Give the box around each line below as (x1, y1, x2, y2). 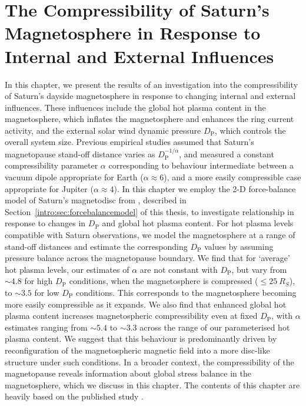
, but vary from (231, 263, 287, 275)
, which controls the (215, 124, 286, 136)
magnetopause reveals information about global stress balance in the (5, 367, 251, 379)
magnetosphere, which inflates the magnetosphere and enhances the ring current (5, 113, 294, 125)
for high (24, 275, 53, 287)
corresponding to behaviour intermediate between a (108, 159, 294, 171)
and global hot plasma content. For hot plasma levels (102, 217, 294, 229)
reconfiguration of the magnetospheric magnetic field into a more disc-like (5, 344, 270, 356)
